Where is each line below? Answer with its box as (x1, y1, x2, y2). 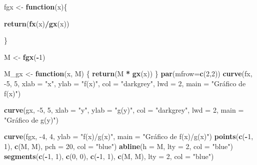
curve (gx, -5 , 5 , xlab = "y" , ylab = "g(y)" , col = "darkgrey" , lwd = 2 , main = (4, 105, 244, 115)
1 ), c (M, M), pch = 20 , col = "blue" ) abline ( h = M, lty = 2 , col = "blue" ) (4, 141, 233, 151)
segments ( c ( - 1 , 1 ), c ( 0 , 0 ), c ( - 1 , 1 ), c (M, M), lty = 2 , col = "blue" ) (4, 151, 214, 161)
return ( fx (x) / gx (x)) (4, 18, 69, 28)
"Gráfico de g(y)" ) (4, 114, 59, 125)
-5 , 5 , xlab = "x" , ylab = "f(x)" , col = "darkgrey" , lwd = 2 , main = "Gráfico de (4, 78, 246, 88)
